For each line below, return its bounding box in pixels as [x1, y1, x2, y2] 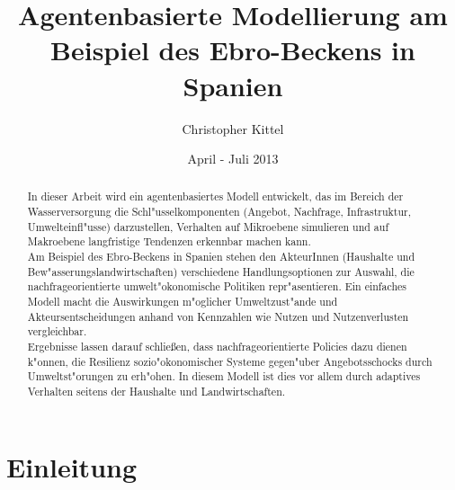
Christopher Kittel [182, 119, 284, 138]
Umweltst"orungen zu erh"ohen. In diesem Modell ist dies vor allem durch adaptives [27, 369, 421, 384]
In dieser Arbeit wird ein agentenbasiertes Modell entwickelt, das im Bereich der [27, 189, 404, 204]
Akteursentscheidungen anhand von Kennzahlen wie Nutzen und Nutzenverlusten [27, 308, 409, 324]
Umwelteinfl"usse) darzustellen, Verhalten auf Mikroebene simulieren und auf [27, 218, 389, 234]
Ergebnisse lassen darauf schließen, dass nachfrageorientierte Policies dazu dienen [27, 339, 407, 354]
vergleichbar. [27, 324, 87, 339]
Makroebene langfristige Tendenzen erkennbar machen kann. [27, 234, 311, 249]
